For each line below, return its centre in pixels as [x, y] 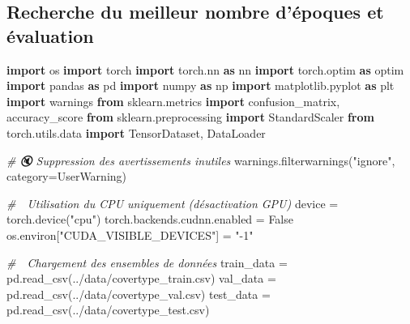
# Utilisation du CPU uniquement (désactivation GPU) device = [173, 203]
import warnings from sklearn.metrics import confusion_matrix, [173, 101]
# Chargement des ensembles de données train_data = [147, 262]
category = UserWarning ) [67, 176]
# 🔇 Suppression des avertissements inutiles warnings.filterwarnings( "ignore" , [201, 160]
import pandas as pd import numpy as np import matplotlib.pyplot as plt [201, 85]
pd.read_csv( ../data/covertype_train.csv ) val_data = [141, 278]
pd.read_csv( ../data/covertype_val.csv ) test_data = [139, 294]
